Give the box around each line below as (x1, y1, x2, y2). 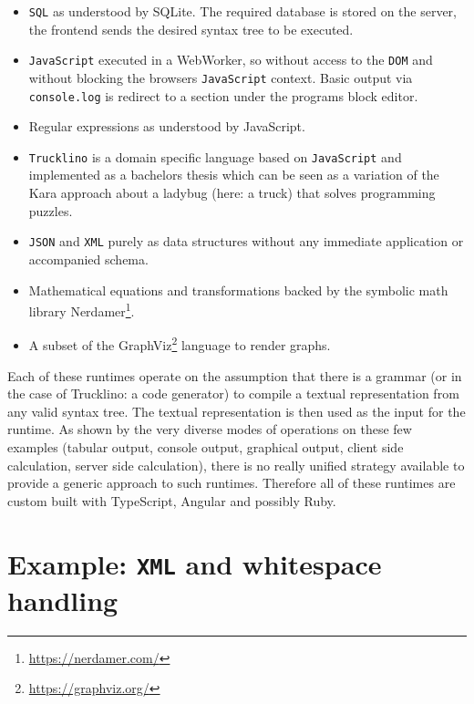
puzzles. (28, 201, 73, 220)
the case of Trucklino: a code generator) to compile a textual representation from (7, 384, 459, 403)
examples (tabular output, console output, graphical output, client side (7, 437, 404, 456)
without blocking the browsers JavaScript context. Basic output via (28, 67, 413, 87)
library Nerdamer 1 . (28, 299, 135, 320)
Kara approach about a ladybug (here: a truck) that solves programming (28, 183, 436, 202)
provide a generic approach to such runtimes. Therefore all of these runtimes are (7, 473, 456, 492)
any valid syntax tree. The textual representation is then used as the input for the (7, 401, 466, 420)
